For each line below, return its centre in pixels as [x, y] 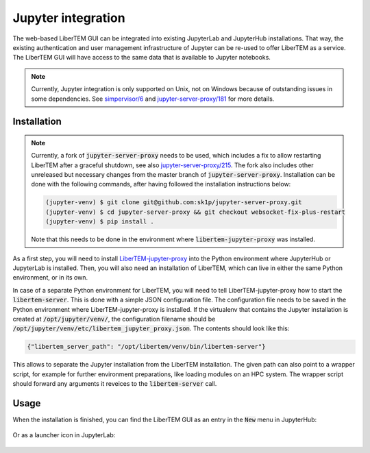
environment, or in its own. [50, 278]
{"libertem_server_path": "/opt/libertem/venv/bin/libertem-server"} [146, 347]
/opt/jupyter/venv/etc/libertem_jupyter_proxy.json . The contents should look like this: [151, 328]
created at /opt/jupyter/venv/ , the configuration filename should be [114, 319]
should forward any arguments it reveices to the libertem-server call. [115, 384]
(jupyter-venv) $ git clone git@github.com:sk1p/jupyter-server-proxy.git [174, 203]
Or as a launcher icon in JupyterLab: [64, 435]
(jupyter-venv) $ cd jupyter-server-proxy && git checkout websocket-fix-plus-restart [196, 212]
